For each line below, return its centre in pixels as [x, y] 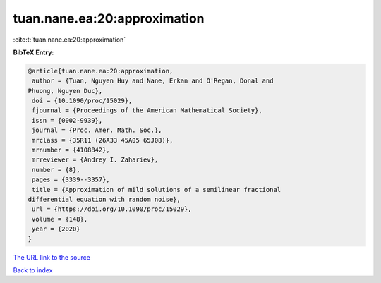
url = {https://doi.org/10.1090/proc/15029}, [112, 209]
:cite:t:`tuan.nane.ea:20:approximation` [69, 40]
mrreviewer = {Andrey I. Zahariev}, [95, 160]
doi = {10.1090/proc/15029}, [82, 101]
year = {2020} [56, 229]
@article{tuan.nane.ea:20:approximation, [101, 71]
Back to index [33, 270]
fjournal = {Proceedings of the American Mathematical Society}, [147, 110]
